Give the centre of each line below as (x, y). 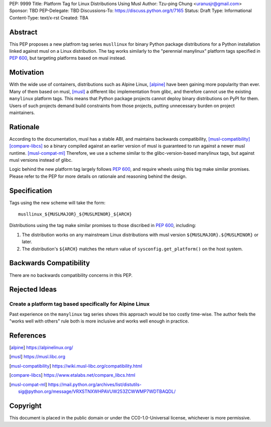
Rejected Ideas (33, 290)
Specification (31, 191)
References (28, 335)
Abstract (23, 32)
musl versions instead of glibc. (41, 160)
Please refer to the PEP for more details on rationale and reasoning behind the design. (98, 176)
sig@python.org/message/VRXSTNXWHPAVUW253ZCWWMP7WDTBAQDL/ (97, 391)
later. (27, 242)
